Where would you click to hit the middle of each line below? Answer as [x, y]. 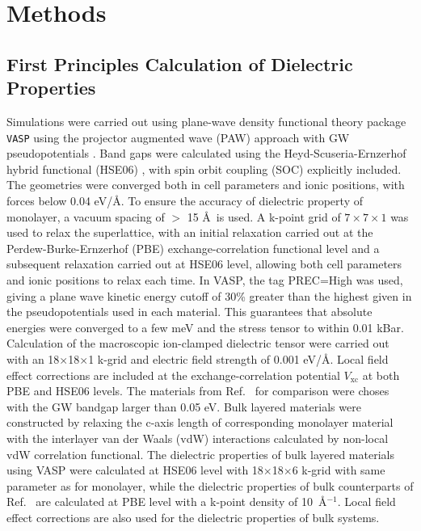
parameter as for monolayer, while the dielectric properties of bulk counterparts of [210, 485]
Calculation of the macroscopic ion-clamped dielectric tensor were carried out [198, 343]
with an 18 [33, 358]
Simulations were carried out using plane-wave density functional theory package [206, 121]
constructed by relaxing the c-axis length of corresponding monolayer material [200, 422]
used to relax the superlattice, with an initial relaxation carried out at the [190, 232]
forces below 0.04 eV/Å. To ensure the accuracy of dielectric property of [185, 200]
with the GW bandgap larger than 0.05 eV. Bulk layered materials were [184, 406]
